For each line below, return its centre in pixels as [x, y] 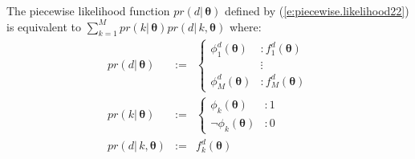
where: [245, 26]
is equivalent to [44, 26]
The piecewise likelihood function [88, 10]
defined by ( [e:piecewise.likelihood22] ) [317, 10]
